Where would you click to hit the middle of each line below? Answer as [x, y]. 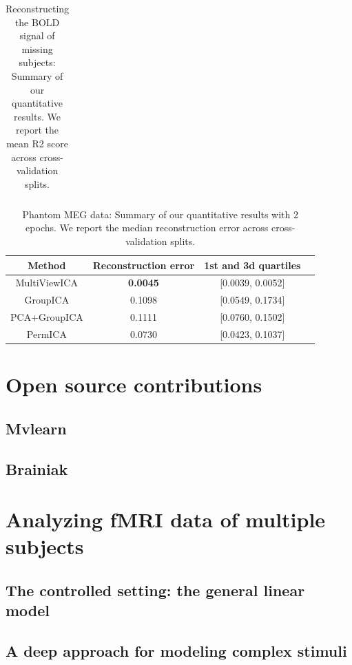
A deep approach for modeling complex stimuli [176, 651]
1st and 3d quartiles [252, 265]
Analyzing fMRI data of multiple [166, 519]
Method [47, 265]
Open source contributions [134, 384]
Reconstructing [38, 8]
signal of [37, 35]
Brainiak [37, 468]
